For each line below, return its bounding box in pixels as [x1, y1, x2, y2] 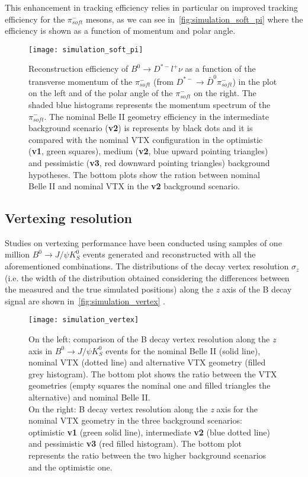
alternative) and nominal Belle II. [28, 391, 150, 403]
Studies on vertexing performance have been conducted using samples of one [5, 236, 282, 249]
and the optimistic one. [28, 460, 113, 473]
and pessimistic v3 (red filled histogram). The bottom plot [28, 437, 242, 450]
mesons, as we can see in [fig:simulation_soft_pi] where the [85, 12, 303, 25]
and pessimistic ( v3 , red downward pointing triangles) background [28, 156, 270, 168]
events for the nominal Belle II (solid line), [105, 344, 261, 357]
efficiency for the [5, 12, 65, 25]
